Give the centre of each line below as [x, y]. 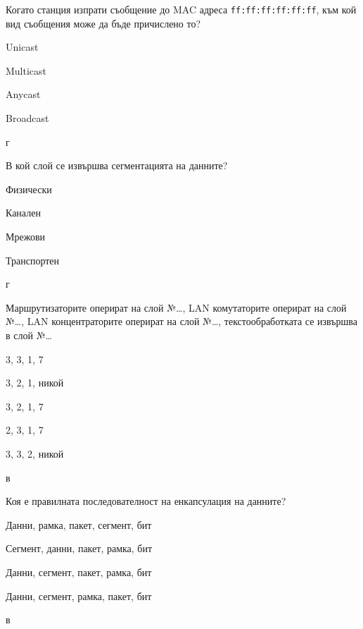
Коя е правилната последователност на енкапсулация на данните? [146, 501]
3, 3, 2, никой [35, 453]
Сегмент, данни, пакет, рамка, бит [79, 548]
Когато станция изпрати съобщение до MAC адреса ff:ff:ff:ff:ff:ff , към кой [181, 9]
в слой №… [29, 335]
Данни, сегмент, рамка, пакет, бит [79, 596]
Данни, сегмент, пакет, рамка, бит [79, 572]
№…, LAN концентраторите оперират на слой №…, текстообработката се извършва [181, 321]
